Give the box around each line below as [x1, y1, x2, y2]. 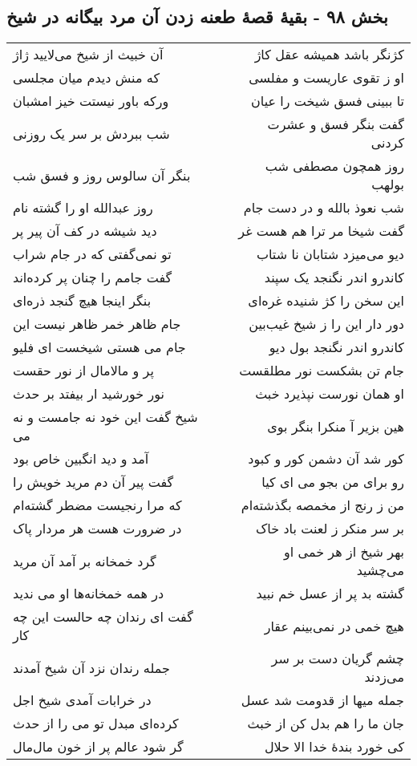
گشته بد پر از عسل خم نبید [256, 584, 404, 603]
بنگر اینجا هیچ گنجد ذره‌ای [13, 291, 152, 310]
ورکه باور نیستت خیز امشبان [13, 91, 169, 111]
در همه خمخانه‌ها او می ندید [13, 584, 164, 603]
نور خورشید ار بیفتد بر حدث [13, 384, 165, 403]
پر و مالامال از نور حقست [13, 361, 154, 380]
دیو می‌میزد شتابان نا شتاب [256, 245, 404, 264]
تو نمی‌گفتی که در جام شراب [13, 245, 172, 264]
